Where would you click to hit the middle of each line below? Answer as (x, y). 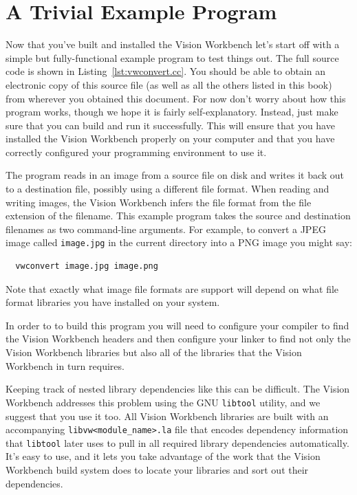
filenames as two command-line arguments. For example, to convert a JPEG (166, 229)
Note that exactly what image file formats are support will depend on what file (172, 288)
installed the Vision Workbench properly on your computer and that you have (170, 139)
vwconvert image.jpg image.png (87, 266)
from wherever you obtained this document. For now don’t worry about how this (176, 98)
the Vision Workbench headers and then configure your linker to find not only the (178, 339)
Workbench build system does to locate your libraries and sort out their (157, 470)
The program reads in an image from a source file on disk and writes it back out (175, 175)
